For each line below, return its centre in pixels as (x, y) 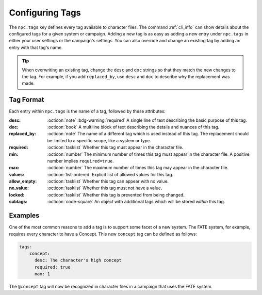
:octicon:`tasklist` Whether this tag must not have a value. (105, 188)
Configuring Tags (45, 13)
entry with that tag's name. (36, 47)
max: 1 (42, 274)
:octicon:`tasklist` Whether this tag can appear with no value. (108, 181)
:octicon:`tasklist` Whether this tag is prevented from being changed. (116, 195)
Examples (24, 216)
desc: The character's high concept (78, 260)
